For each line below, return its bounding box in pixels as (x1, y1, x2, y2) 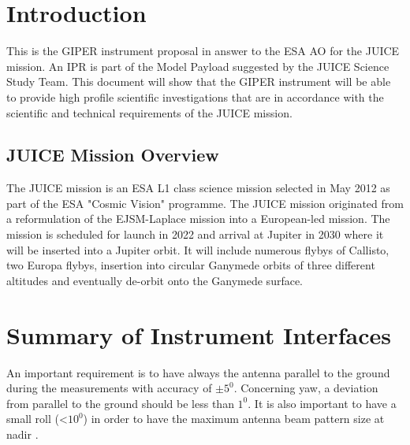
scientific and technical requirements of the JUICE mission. (6, 104, 293, 121)
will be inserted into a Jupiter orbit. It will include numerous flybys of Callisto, (6, 241, 389, 258)
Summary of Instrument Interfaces (6, 318, 392, 350)
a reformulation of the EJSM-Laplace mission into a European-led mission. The (6, 210, 390, 227)
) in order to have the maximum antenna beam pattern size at (83, 410, 385, 427)
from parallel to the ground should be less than (6, 395, 234, 411)
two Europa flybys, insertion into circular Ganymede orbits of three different (6, 257, 375, 273)
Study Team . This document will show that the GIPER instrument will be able (6, 73, 391, 90)
